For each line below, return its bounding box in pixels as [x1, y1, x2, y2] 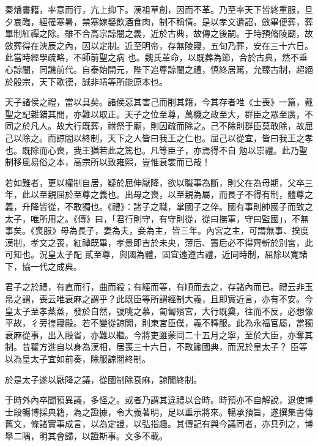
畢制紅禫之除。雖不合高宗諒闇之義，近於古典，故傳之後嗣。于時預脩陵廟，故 [5, 27, 313, 40]
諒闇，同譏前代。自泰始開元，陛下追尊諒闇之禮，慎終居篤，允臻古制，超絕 [13, 62, 313, 75]
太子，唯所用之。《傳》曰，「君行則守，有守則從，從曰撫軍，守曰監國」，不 [5, 212, 300, 225]
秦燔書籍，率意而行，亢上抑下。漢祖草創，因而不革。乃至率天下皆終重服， [5, 3, 305, 15]
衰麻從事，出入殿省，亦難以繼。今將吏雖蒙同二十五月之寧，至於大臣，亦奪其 [5, 328, 313, 341]
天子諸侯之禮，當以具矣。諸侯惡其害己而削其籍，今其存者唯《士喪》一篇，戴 [5, 95, 313, 108]
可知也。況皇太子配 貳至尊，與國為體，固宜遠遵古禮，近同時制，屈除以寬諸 [5, 248, 308, 261]
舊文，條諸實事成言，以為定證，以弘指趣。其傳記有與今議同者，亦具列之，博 [5, 417, 313, 430]
